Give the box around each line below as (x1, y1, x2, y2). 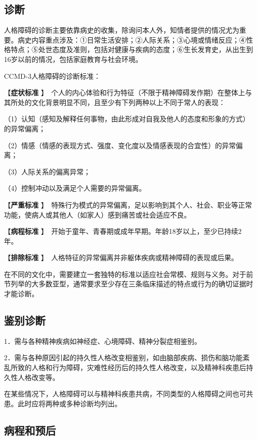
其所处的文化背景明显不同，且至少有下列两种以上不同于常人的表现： (4, 97, 225, 107)
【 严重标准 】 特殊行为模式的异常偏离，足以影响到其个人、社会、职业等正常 (4, 199, 252, 210)
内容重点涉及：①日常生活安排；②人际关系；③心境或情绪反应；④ (31, 34, 246, 45)
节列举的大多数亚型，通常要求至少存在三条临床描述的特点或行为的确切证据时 (4, 278, 253, 289)
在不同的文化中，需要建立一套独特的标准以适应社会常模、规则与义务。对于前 (4, 269, 253, 279)
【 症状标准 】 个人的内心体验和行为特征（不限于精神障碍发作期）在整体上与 (4, 87, 252, 98)
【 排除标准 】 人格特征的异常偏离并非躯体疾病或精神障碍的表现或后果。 (4, 252, 238, 263)
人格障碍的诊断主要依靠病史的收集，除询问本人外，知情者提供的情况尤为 (4, 25, 239, 35)
